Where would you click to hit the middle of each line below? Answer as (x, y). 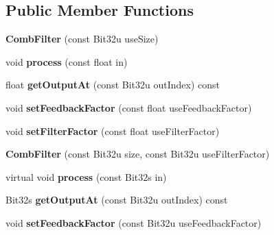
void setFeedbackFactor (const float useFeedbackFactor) (129, 107)
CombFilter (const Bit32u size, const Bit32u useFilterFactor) (138, 154)
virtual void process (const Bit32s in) (86, 176)
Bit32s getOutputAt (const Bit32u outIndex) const (117, 200)
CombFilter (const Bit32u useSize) (82, 39)
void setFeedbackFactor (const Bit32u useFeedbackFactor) (134, 222)
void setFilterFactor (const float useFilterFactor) (113, 131)
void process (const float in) (67, 61)
